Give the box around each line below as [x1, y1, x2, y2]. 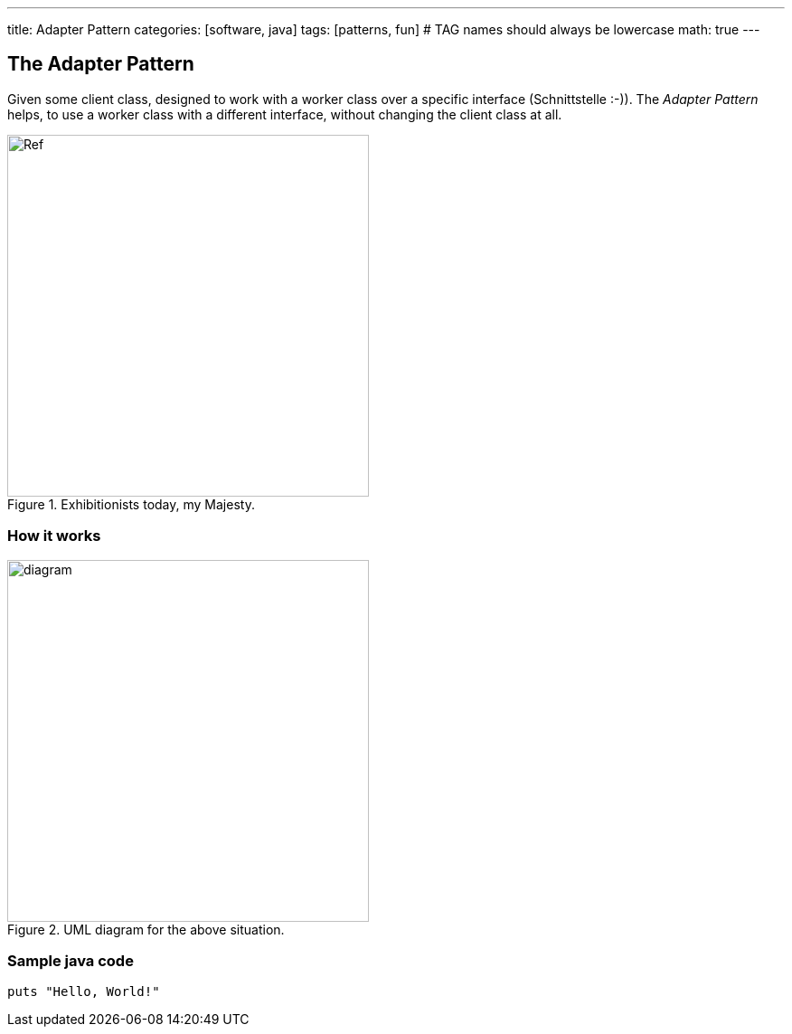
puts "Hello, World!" [7, 984, 160, 1000]
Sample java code [7, 951, 134, 970]
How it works [7, 526, 101, 545]
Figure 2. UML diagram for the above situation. [7, 921, 285, 937]
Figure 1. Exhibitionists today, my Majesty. [7, 496, 255, 512]
